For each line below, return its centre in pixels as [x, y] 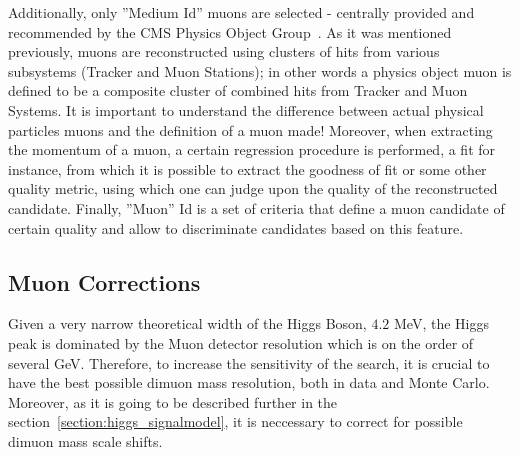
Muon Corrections [104, 281]
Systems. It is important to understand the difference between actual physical [246, 109]
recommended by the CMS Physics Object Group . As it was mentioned [230, 31]
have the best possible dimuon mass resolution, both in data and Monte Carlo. [249, 382]
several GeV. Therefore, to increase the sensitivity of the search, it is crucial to [249, 362]
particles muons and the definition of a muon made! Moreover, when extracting [250, 129]
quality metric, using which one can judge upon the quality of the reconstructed [253, 188]
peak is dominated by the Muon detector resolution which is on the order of [241, 342]
